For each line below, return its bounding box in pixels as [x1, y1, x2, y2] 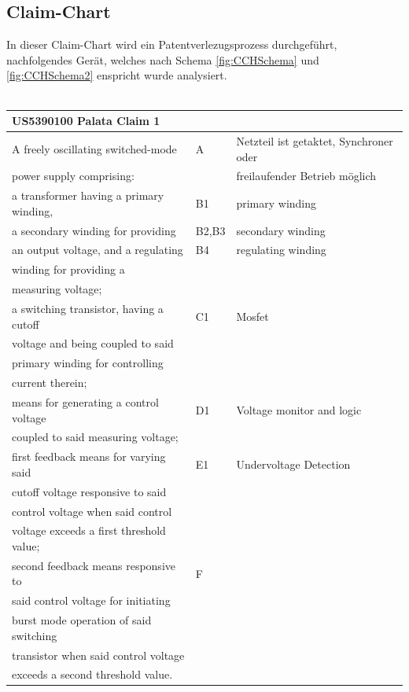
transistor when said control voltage [12, 646, 185, 663]
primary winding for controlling [12, 355, 164, 371]
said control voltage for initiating [12, 592, 171, 609]
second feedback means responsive [12, 557, 175, 573]
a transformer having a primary [12, 187, 164, 204]
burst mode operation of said [12, 612, 152, 628]
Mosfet [236, 307, 269, 324]
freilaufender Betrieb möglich [236, 167, 377, 184]
